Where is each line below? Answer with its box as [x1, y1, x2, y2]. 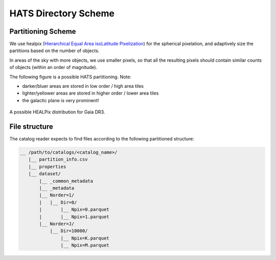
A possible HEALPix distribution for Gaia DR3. [9, 109, 105, 115]
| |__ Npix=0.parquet [39, 207, 109, 212]
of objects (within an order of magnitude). [9, 64, 98, 70]
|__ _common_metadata [39, 178, 94, 184]
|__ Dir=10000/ [50, 228, 88, 234]
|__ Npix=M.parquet [60, 243, 109, 248]
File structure [9, 123, 53, 131]
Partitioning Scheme [9, 27, 76, 36]
